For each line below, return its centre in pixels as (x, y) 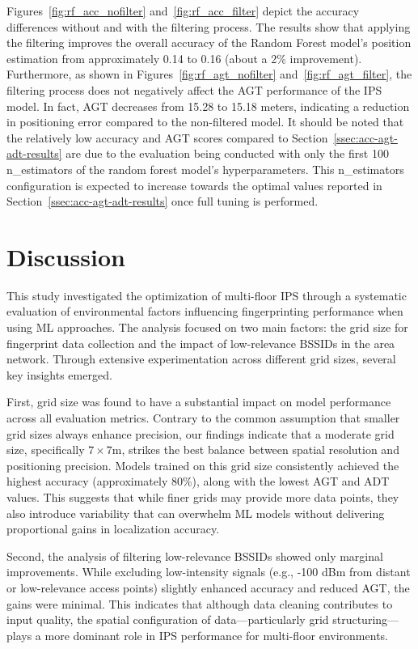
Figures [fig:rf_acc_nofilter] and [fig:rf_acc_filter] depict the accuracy (183, 11)
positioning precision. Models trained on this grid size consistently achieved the (203, 465)
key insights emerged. (59, 374)
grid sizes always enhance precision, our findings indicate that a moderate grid (201, 433)
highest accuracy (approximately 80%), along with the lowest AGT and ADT (198, 481)
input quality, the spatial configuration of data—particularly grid (168, 619)
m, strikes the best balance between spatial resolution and (255, 450)
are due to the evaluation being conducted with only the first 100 (227, 153)
